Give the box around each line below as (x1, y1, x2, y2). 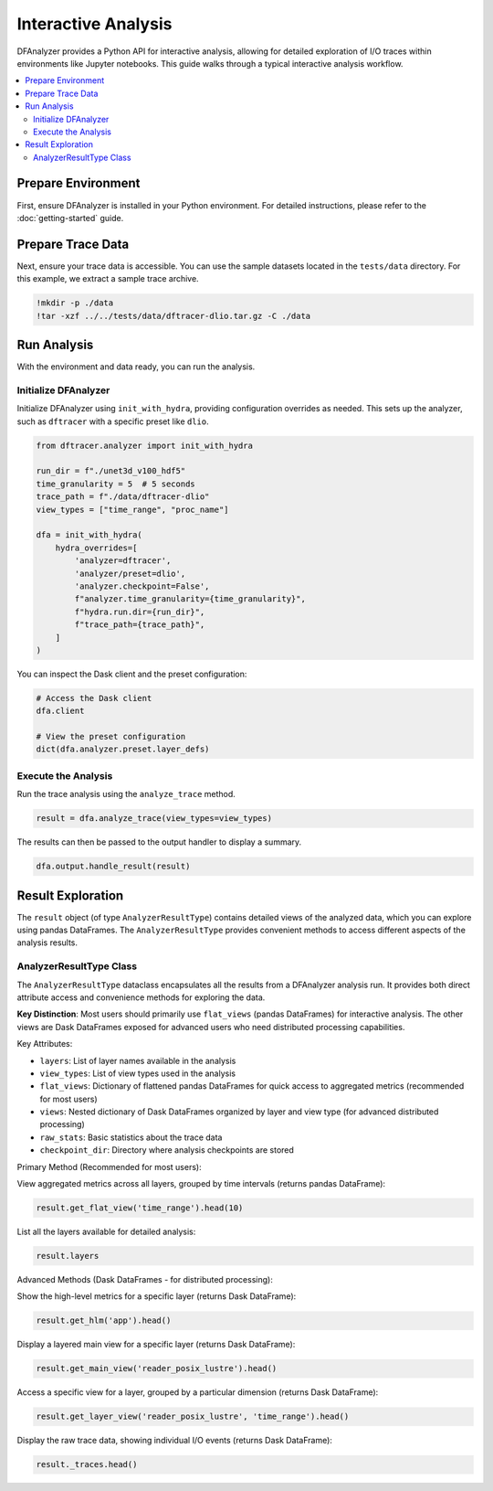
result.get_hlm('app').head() (36, 1315, 172, 1326)
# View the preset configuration (36, 731, 186, 742)
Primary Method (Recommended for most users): (16, 1161, 202, 1172)
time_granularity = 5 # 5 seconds (36, 478, 195, 489)
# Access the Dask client (36, 693, 152, 703)
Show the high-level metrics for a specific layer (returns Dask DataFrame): (16, 1291, 297, 1302)
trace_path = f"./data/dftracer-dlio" (36, 492, 210, 502)
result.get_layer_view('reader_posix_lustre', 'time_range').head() (36, 1411, 350, 1422)
